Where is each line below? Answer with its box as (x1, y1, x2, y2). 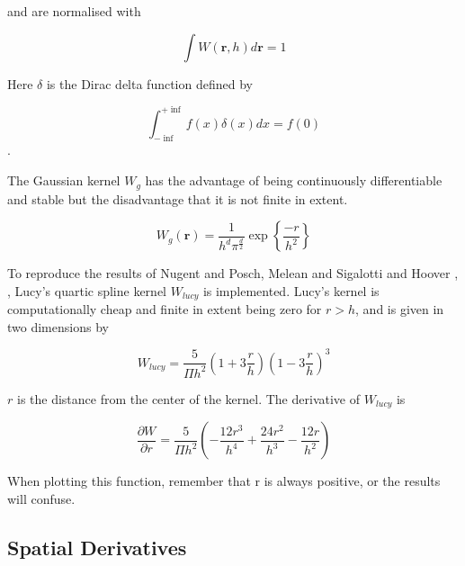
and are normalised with (7, 2, 141, 20)
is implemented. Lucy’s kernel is (202, 281, 380, 300)
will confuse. (7, 489, 76, 508)
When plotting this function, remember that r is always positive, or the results (7, 472, 441, 490)
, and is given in (355, 300, 444, 319)
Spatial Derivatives (7, 533, 187, 561)
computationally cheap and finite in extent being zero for (7, 300, 322, 319)
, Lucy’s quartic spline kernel (7, 281, 166, 300)
